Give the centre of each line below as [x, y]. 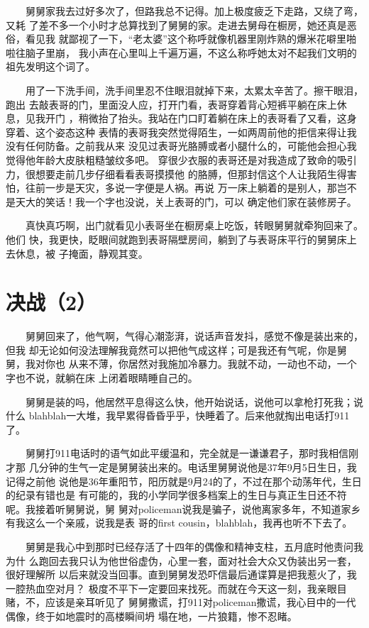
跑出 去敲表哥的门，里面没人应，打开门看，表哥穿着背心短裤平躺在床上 [171, 104]
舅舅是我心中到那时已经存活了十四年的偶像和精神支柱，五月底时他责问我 [194, 546]
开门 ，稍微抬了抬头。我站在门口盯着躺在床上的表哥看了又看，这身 [201, 118]
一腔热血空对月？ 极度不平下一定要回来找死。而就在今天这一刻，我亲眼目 [176, 588]
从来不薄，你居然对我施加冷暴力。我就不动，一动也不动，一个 [213, 364]
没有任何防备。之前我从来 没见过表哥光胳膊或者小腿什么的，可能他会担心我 [181, 146]
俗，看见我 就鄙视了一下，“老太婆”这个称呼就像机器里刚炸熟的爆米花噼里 [176, 39]
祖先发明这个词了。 [50, 66]
